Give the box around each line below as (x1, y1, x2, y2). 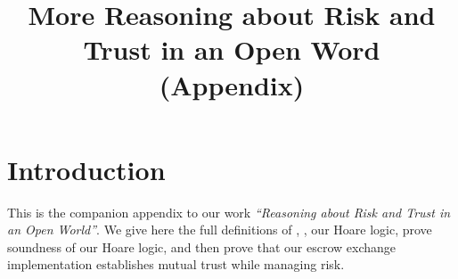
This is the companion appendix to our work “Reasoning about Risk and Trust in (7, 202, 451, 221)
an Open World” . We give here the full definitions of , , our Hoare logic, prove (7, 220, 432, 239)
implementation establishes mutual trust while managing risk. (7, 255, 345, 274)
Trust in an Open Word (83, 31, 380, 68)
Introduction (7, 151, 166, 187)
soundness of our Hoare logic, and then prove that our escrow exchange (7, 237, 397, 256)
